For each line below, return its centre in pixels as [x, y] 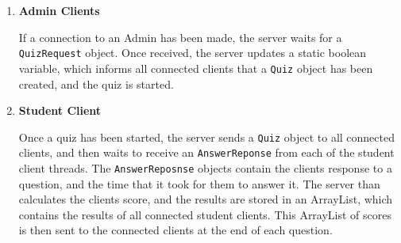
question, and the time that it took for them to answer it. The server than [199, 183]
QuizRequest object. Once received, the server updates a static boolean [193, 53]
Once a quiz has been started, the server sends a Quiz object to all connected [207, 137]
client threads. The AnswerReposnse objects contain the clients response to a [205, 168]
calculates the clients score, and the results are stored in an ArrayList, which [206, 199]
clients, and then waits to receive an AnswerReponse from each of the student [206, 152]
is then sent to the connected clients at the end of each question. [175, 230]
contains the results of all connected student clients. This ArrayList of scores [205, 214]
